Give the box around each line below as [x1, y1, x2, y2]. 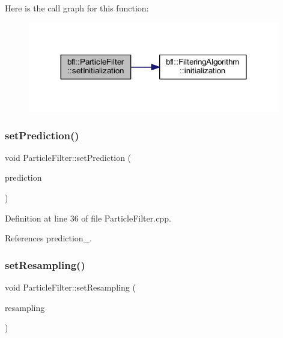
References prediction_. [5, 232, 93, 244]
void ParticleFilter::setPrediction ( [5, 151, 132, 163]
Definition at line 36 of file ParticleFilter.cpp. [5, 211, 171, 224]
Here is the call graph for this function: [5, 2, 149, 14]
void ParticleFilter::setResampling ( [5, 281, 136, 294]
